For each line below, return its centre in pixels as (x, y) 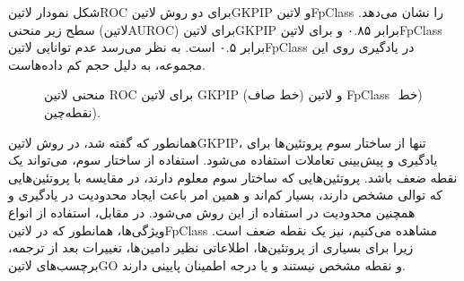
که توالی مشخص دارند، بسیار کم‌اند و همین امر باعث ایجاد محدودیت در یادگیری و (226, 195)
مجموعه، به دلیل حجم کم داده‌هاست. (107, 64)
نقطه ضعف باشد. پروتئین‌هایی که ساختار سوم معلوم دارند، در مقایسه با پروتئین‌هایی (233, 177)
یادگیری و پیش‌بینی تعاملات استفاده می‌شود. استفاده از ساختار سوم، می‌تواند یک (223, 160)
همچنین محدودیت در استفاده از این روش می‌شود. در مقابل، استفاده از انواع (212, 212)
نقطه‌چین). (72, 111)
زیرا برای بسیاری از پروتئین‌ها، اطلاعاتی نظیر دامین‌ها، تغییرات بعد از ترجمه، (211, 247)
